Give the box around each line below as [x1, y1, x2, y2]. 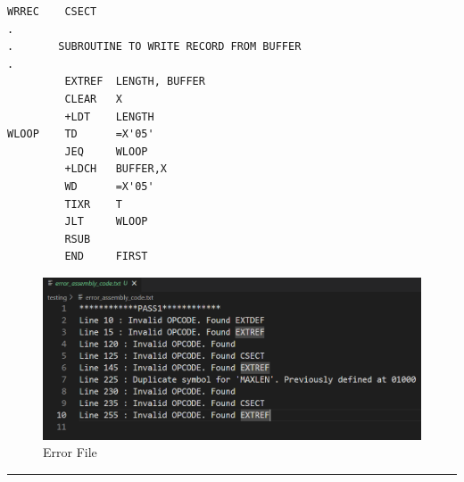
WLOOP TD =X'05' [7, 128, 154, 141]
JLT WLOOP [64, 215, 148, 229]
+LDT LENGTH [64, 110, 154, 123]
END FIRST [64, 250, 148, 263]
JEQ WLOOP [64, 145, 148, 158]
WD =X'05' [64, 179, 154, 193]
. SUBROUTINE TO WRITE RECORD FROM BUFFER [7, 40, 302, 54]
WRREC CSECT [7, 5, 97, 18]
